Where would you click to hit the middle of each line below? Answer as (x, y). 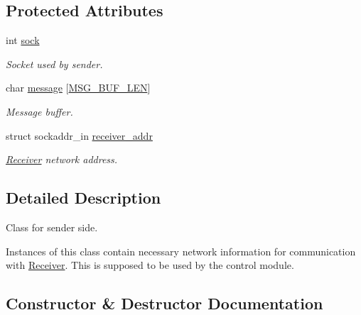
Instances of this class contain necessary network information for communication (181, 251)
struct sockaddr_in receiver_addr (79, 135)
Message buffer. (39, 111)
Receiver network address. (62, 159)
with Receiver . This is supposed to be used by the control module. (150, 265)
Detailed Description (83, 198)
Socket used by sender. (54, 63)
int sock (23, 40)
